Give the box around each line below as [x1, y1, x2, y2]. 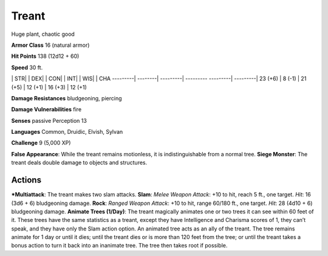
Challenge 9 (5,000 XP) [11, 139, 71, 147]
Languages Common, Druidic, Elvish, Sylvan [11, 128, 123, 136]
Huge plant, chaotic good [11, 30, 75, 38]
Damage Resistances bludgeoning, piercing [11, 94, 122, 102]
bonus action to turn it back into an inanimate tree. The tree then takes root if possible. [11, 242, 228, 249]
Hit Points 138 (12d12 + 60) [11, 52, 80, 60]
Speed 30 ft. [11, 64, 43, 71]
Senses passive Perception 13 [11, 117, 87, 124]
